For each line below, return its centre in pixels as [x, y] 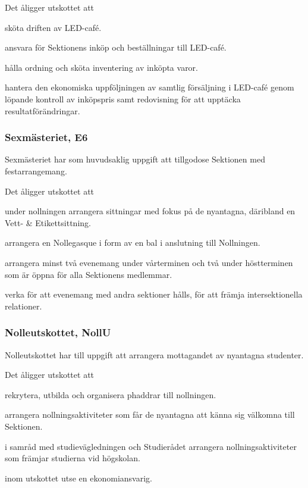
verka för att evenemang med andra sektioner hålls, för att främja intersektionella [154, 294]
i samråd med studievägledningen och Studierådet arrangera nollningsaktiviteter [151, 446]
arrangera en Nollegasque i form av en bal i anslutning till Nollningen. [133, 243]
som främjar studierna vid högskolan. [73, 458]
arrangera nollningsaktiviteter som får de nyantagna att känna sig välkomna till [150, 415]
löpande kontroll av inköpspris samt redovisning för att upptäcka [123, 98]
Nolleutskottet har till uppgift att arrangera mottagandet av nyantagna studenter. [154, 354]
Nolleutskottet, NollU [58, 332]
